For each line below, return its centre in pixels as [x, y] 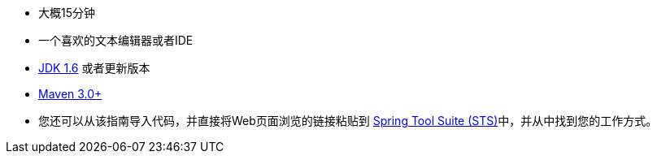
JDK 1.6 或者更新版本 [94, 68]
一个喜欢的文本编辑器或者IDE [116, 40]
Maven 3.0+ [70, 94]
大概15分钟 [67, 13]
